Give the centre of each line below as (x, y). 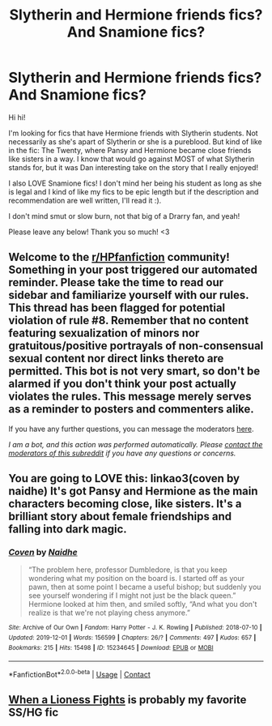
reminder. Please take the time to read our (116, 282)
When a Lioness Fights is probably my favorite (127, 700)
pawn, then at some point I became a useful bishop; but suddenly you (144, 587)
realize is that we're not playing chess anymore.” (109, 613)
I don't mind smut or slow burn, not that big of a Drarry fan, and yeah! (124, 216)
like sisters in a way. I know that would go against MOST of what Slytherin (132, 159)
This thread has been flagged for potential (117, 308)
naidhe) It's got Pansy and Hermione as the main (133, 491)
